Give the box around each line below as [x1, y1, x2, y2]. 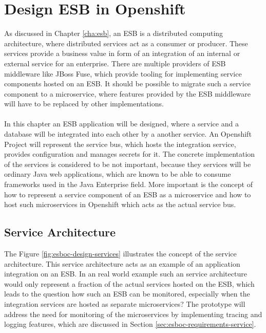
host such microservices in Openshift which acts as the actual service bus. [4, 199, 236, 210]
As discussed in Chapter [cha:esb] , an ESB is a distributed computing [4, 28, 223, 39]
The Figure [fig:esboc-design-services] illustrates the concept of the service [4, 248, 237, 259]
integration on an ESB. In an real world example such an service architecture [4, 268, 247, 279]
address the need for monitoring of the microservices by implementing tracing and [4, 308, 262, 319]
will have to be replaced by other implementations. [4, 98, 164, 109]
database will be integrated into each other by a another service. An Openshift [4, 128, 252, 139]
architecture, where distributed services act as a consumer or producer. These [4, 38, 248, 48]
